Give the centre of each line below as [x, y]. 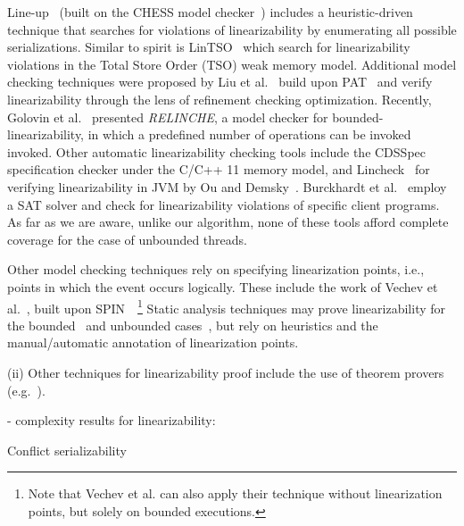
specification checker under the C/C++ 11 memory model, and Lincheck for [219, 169]
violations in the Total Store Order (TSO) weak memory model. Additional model [232, 64]
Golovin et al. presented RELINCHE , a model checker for [168, 117]
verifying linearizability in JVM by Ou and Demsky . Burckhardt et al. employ [227, 186]
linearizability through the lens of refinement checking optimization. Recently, [220, 99]
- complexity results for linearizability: [112, 420]
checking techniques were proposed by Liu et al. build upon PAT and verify [220, 82]
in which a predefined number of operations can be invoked [249, 134]
